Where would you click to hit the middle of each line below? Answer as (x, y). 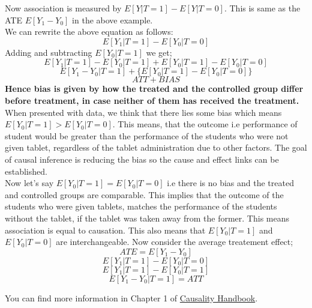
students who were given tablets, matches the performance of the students (141, 206)
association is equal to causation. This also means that (105, 230)
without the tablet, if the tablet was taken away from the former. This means (147, 218)
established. (26, 171)
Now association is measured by (63, 8)
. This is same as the (262, 8)
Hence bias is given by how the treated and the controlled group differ (154, 89)
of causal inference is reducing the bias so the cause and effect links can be (142, 159)
